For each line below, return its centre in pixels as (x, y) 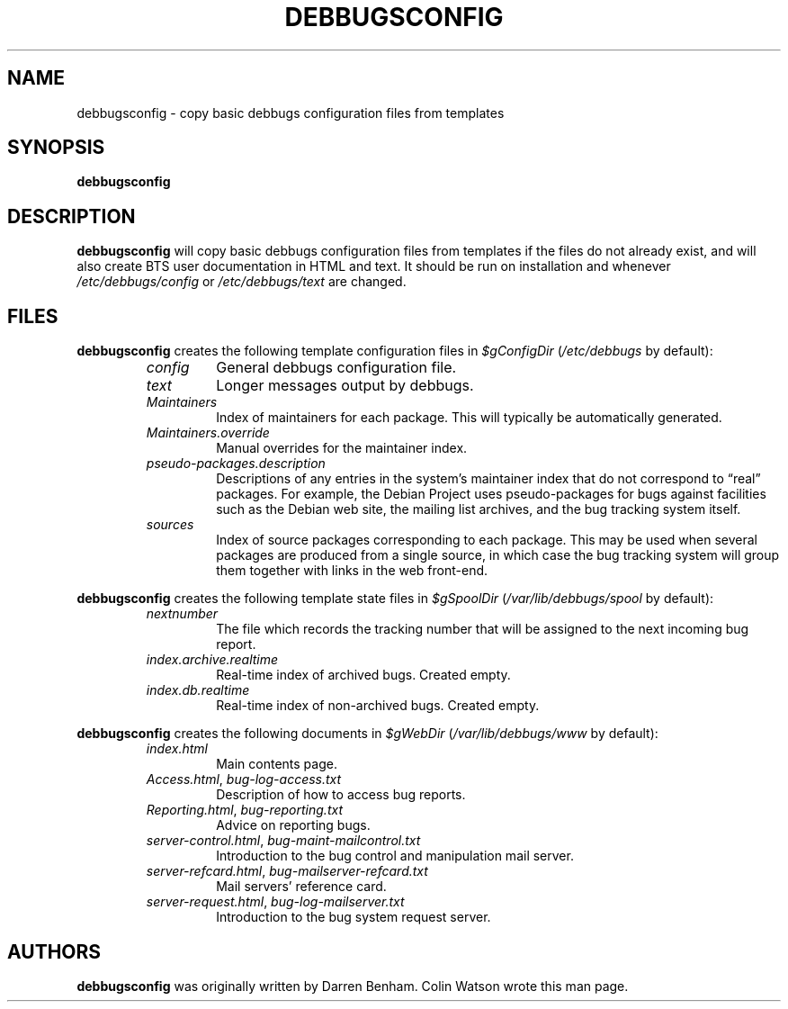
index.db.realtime (198, 690)
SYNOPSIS (56, 148)
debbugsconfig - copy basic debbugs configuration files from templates (291, 113)
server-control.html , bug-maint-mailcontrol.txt (283, 841)
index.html (177, 749)
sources (170, 525)
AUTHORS (54, 951)
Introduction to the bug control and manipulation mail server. (395, 856)
